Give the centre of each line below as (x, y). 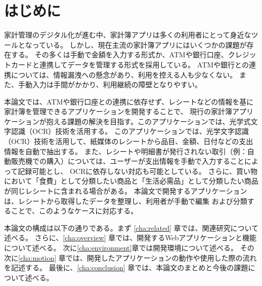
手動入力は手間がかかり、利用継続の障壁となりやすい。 (110, 84)
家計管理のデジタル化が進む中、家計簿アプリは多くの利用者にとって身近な (128, 35)
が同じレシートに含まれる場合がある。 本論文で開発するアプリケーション (126, 191)
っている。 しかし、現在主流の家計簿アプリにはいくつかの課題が (139, 44)
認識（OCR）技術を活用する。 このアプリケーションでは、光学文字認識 (130, 131)
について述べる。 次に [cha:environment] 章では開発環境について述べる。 (121, 247)
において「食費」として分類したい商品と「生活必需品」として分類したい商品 (131, 181)
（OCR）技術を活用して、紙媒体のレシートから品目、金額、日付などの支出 (129, 141)
